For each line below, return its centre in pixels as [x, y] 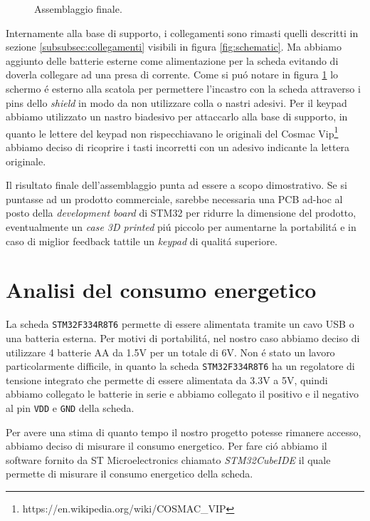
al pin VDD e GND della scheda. [70, 407]
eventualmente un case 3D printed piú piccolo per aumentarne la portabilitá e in [181, 226]
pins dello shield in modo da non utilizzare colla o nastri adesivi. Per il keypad [176, 102]
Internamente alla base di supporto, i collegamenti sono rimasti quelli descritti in [182, 32]
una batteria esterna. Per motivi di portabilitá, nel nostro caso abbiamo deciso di [183, 337]
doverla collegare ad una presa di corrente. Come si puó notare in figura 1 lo [172, 74]
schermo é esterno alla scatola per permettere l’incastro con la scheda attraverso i [183, 88]
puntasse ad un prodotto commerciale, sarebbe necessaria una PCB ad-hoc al [174, 198]
